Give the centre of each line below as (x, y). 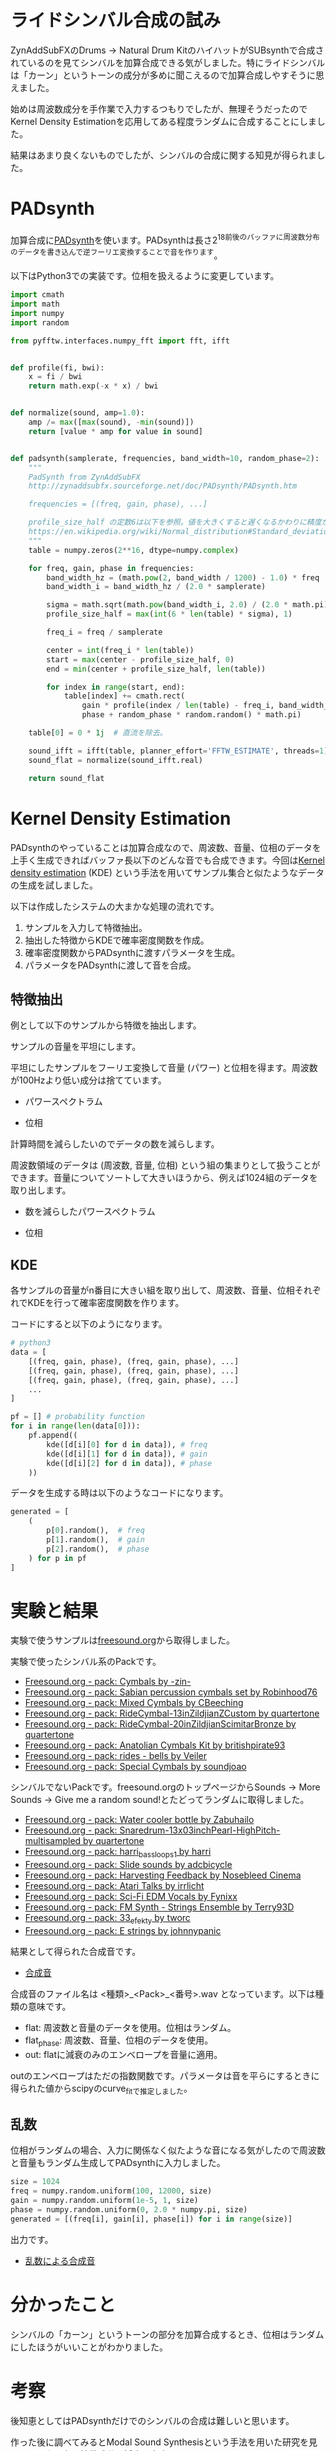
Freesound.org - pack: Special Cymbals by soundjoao (135, 1767)
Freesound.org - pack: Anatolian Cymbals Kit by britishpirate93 (155, 1745)
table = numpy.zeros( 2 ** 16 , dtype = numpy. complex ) (134, 550)
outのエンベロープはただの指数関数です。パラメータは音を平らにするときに (165, 2075)
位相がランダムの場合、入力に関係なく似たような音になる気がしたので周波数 (168, 2150)
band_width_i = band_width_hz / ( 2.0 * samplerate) (156, 587)
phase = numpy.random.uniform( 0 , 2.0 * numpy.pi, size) (129, 2210)
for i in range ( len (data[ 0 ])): (75, 1426)
